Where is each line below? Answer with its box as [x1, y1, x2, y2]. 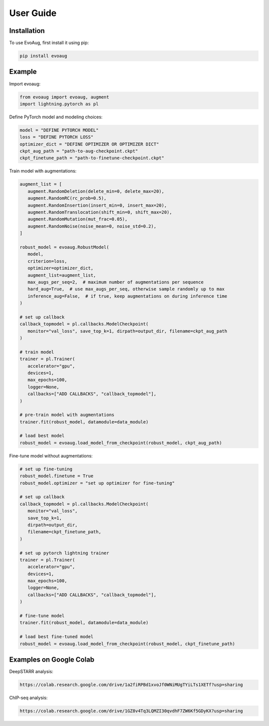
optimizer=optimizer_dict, [27, 265, 94, 271]
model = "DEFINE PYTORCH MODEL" [19, 127, 99, 133]
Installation [9, 26, 45, 35]
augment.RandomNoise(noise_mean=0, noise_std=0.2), [27, 223, 156, 229]
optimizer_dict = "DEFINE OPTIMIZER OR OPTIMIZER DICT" [19, 141, 159, 147]
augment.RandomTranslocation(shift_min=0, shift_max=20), [27, 209, 172, 215]
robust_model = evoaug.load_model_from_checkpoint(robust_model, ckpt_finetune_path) [19, 641, 235, 647]
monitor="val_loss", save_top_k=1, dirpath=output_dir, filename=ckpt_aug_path [27, 328, 228, 334]
